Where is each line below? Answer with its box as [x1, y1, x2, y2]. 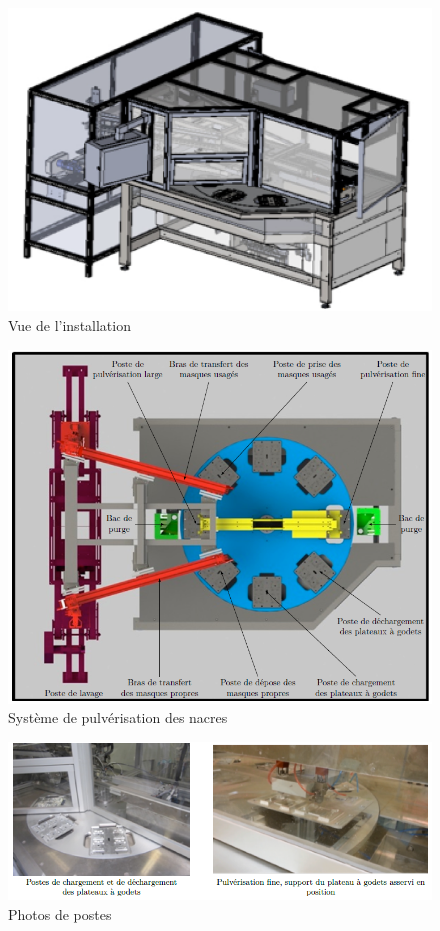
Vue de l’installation [8, 314, 131, 335]
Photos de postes [8, 903, 112, 924]
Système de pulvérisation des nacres [8, 707, 228, 728]
